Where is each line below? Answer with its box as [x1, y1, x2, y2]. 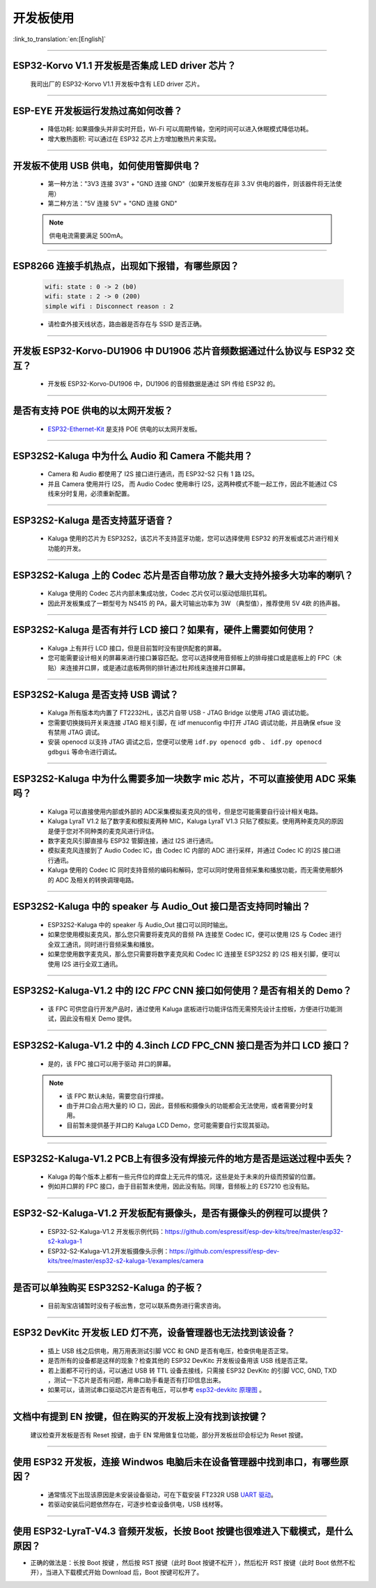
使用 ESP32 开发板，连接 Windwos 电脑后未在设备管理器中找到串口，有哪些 [13, 1456, 340, 1467]
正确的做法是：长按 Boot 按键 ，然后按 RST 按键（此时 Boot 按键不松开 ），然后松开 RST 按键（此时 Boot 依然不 [30, 1558, 350, 1566]
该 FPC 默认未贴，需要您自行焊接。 [66, 1092, 168, 1100]
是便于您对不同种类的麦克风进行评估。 [47, 827, 158, 835]
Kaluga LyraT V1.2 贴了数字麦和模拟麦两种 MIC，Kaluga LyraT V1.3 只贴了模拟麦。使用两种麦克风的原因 [47, 817, 344, 825]
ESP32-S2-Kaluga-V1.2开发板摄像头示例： [47, 1246, 170, 1255]
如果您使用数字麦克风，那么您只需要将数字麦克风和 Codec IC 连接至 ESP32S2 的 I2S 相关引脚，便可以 [47, 950, 340, 959]
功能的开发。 [47, 544, 85, 552]
